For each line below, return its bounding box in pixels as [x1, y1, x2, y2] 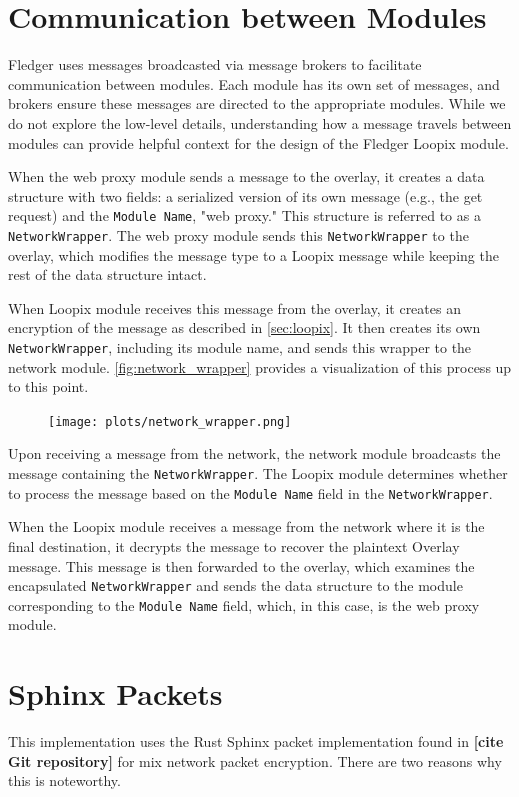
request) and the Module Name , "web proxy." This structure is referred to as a [8, 205, 481, 226]
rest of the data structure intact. [8, 264, 207, 285]
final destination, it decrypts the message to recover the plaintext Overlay [8, 535, 460, 556]
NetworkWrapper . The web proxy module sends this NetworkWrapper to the [8, 224, 469, 245]
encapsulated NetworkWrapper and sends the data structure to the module [8, 575, 463, 596]
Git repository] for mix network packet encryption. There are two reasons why [8, 750, 502, 771]
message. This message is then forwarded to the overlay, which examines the [8, 555, 475, 576]
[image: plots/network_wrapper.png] [48, 414, 292, 429]
